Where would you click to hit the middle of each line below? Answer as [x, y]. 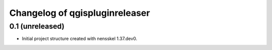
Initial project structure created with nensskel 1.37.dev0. [80, 39]
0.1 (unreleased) [37, 26]
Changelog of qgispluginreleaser [80, 13]
